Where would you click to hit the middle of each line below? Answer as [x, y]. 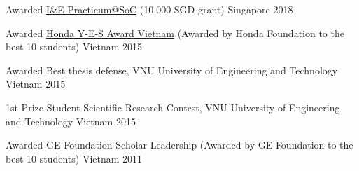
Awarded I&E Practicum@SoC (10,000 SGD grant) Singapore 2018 [149, 9]
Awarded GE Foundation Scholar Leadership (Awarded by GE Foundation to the [179, 145]
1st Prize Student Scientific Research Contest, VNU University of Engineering [173, 107]
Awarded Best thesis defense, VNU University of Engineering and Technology [172, 70]
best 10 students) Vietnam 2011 [74, 158]
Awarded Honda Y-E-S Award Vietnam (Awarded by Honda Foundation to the [175, 33]
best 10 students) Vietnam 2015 [74, 47]
